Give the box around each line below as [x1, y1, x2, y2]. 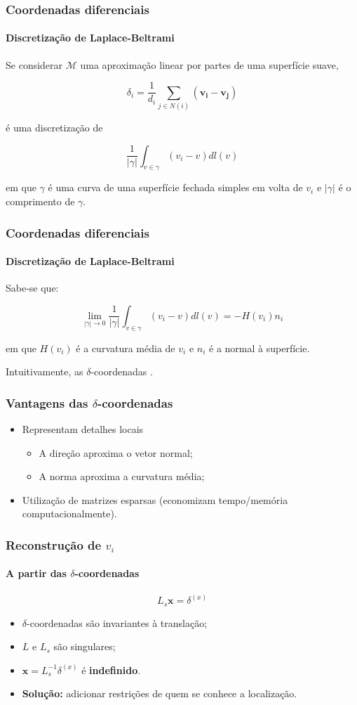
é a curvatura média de [76, 340, 175, 355]
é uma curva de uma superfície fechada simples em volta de [48, 180, 303, 195]
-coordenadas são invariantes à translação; [27, 615, 208, 630]
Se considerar [6, 57, 63, 72]
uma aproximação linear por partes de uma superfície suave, [80, 57, 339, 72]
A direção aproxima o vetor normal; [39, 445, 193, 460]
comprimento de [6, 194, 75, 209]
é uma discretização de [6, 120, 103, 135]
